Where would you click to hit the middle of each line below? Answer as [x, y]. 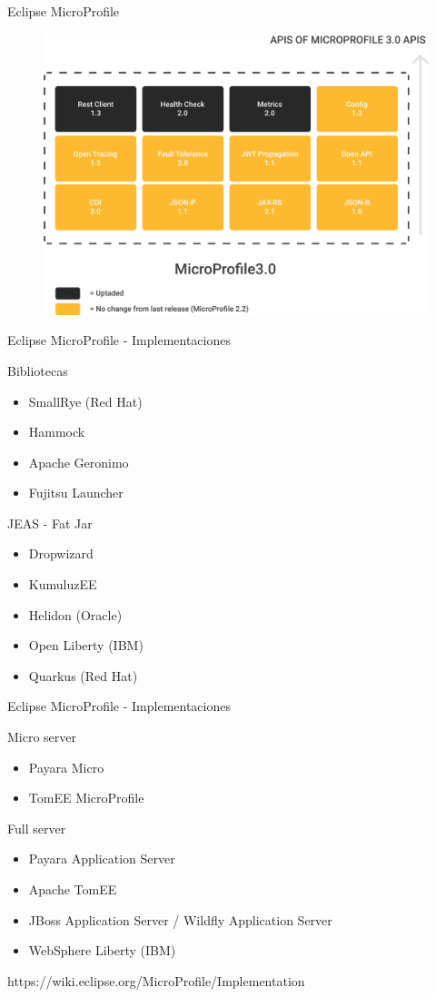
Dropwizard [61, 553]
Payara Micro [66, 767]
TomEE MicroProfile [86, 798]
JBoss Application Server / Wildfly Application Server [180, 919]
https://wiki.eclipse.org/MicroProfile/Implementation [156, 980]
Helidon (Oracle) [75, 614]
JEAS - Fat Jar [50, 523]
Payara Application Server [102, 859]
